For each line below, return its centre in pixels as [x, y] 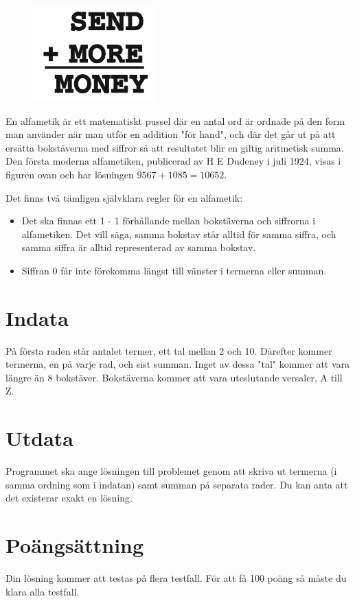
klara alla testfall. [43, 591]
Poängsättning [75, 545]
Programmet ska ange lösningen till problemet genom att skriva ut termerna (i [171, 471]
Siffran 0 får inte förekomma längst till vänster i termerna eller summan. [174, 270]
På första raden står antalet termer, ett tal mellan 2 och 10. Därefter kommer [169, 350]
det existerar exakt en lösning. [69, 498]
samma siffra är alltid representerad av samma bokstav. [139, 247]
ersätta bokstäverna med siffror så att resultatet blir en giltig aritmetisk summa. [175, 147]
